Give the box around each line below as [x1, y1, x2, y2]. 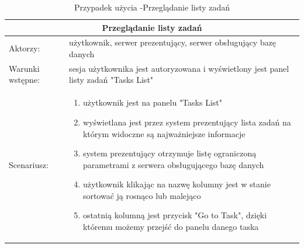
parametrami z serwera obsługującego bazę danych [82, 158, 264, 170]
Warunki [9, 62, 40, 74]
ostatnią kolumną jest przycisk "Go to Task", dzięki [82, 209, 267, 221]
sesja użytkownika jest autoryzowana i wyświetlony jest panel [69, 62, 289, 74]
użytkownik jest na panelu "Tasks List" [82, 96, 222, 109]
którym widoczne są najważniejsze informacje [82, 127, 246, 139]
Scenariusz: [9, 158, 49, 170]
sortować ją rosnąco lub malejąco [82, 189, 201, 201]
